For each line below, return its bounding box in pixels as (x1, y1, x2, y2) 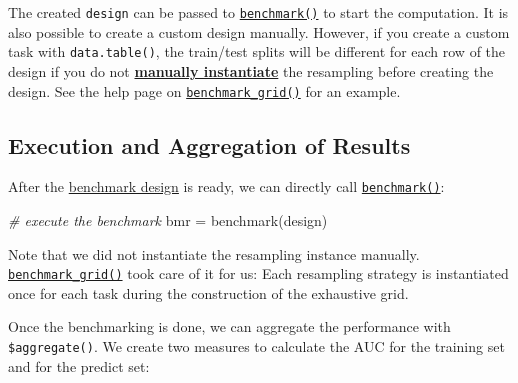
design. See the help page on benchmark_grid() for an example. (8, 80, 401, 101)
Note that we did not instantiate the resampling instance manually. (8, 243, 420, 264)
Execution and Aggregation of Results (8, 129, 411, 160)
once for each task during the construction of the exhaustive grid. (8, 282, 409, 303)
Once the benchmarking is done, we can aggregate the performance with (8, 316, 451, 337)
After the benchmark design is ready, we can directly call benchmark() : (8, 176, 445, 197)
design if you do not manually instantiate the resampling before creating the (8, 60, 494, 81)
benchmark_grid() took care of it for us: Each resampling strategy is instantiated (8, 263, 509, 284)
